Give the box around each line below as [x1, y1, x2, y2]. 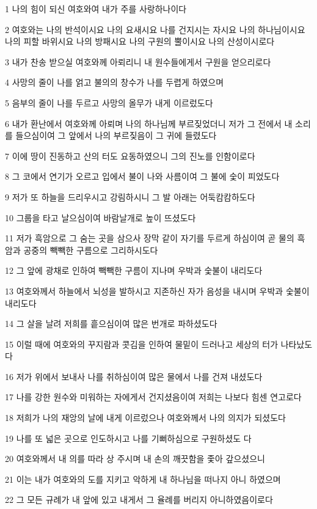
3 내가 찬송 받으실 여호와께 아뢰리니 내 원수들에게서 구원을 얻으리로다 [5, 55, 271, 68]
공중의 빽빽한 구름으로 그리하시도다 [23, 243, 158, 256]
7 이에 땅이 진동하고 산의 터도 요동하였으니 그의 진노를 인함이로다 [5, 149, 255, 162]
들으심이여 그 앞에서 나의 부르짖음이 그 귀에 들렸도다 [15, 129, 217, 142]
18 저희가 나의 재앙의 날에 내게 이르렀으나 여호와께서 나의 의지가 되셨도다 [5, 411, 286, 424]
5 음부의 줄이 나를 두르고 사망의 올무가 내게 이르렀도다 [5, 96, 213, 109]
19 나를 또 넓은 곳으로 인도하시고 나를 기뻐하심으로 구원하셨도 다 [5, 431, 252, 444]
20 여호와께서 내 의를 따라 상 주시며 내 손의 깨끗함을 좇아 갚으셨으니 [5, 452, 265, 465]
